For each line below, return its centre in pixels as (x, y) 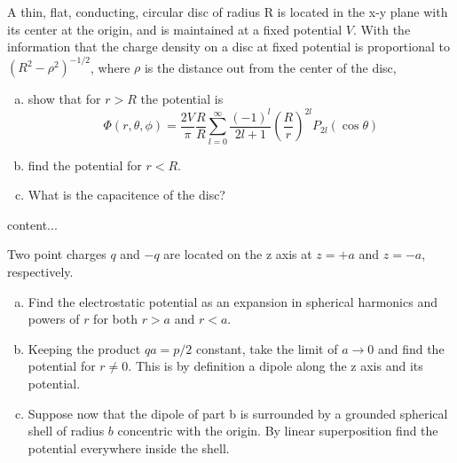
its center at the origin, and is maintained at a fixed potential (175, 29)
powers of (54, 319)
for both (115, 319)
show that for (64, 99)
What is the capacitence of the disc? (126, 195)
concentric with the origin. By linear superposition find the (278, 431)
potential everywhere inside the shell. (129, 447)
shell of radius (66, 431)
